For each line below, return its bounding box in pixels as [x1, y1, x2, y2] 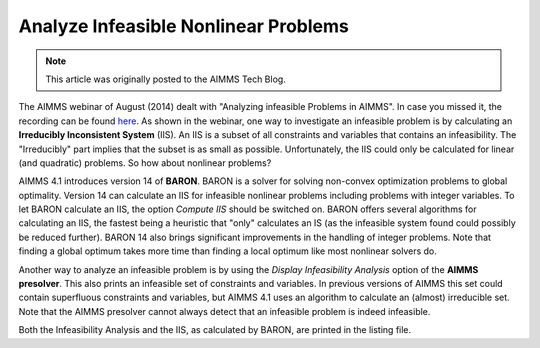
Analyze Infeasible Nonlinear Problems [18, 15, 349, 37]
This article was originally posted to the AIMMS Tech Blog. [45, 73, 287, 85]
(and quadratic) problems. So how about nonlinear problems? [18, 156, 272, 169]
